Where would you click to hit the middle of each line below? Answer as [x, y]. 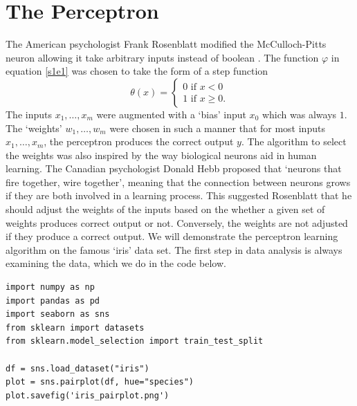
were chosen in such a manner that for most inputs [217, 128]
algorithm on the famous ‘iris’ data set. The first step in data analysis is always [174, 249]
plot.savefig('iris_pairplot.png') [88, 395]
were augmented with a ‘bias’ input [171, 114]
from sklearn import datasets [75, 327]
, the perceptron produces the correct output [139, 141]
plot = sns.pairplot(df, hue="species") [100, 382]
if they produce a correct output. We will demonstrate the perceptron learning [172, 236]
